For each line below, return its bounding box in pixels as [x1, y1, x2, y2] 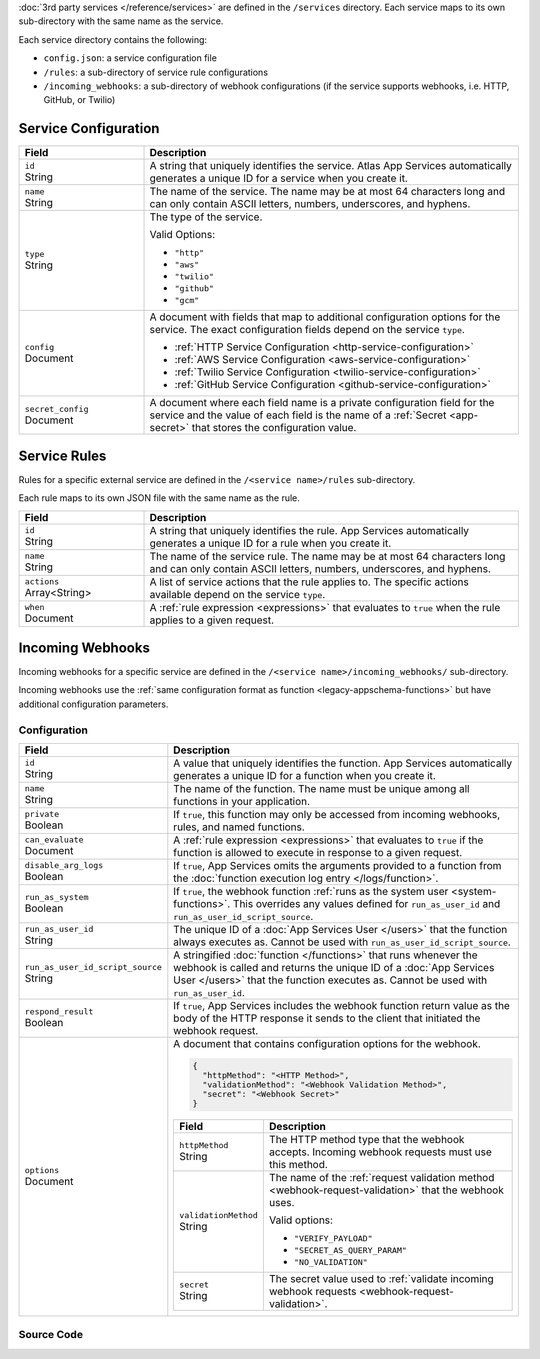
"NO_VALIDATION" [293, 1256, 369, 1267]
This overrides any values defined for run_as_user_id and [232, 896, 501, 910]
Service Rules [18, 447, 107, 464]
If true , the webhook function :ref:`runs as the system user [173, 884, 449, 898]
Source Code [18, 1328, 84, 1342]
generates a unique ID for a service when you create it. [149, 171, 409, 185]
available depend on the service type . [149, 587, 326, 601]
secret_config [24, 403, 89, 414]
